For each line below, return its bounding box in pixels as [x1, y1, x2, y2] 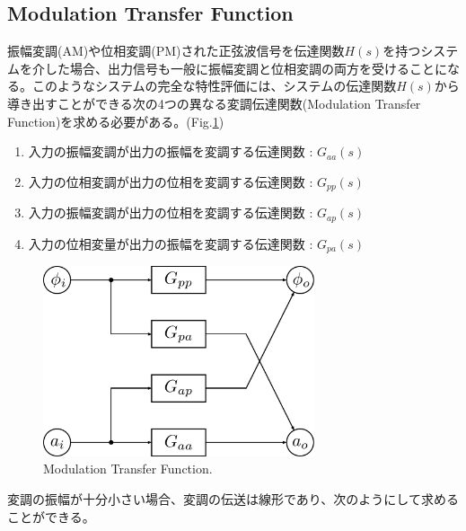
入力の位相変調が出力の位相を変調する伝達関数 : [28, 172, 313, 190]
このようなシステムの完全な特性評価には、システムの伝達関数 [31, 76, 397, 95]
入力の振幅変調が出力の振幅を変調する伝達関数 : [28, 142, 313, 161]
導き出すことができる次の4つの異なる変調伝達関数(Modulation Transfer [7, 93, 421, 112]
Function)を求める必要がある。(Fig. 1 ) [7, 111, 224, 130]
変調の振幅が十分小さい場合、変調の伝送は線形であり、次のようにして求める [7, 490, 459, 509]
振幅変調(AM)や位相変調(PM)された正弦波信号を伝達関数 [7, 41, 345, 60]
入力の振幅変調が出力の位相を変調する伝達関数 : [28, 203, 313, 222]
